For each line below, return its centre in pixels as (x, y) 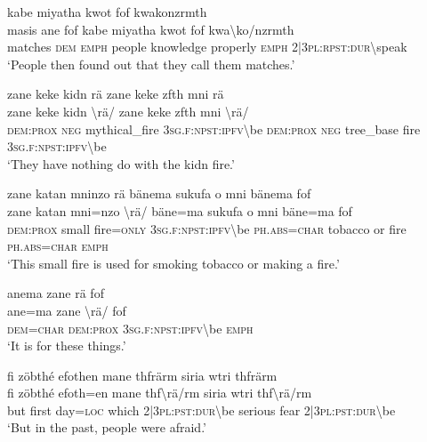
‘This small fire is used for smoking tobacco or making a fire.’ (173, 263)
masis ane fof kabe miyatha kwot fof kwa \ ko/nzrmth (151, 29)
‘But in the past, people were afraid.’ (107, 427)
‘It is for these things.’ (67, 346)
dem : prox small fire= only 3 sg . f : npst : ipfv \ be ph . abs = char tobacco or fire (207, 228)
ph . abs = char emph (58, 246)
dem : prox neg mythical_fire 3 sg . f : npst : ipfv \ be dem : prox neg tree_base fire (214, 129)
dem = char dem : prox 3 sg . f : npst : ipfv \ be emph (130, 328)
